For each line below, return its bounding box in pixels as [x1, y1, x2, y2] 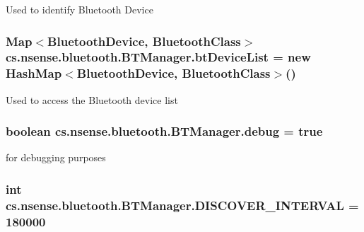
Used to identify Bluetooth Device [6, 2, 153, 16]
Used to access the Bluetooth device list [6, 92, 178, 107]
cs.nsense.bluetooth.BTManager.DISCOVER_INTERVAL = [6, 196, 359, 214]
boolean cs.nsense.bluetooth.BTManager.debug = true [6, 122, 323, 140]
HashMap [6, 64, 62, 82]
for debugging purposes [6, 150, 106, 165]
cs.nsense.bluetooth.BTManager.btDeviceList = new [6, 48, 311, 66]
